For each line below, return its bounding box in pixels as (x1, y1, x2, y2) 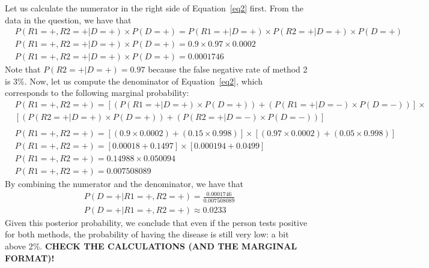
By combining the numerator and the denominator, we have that (5, 177, 243, 190)
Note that (5, 63, 41, 76)
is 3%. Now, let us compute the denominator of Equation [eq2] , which (5, 74, 263, 87)
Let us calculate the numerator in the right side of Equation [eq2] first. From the (5, 2, 303, 14)
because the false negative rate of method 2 (148, 63, 308, 76)
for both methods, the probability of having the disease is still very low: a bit (5, 228, 289, 240)
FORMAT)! (5, 251, 55, 264)
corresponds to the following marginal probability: (5, 86, 189, 99)
